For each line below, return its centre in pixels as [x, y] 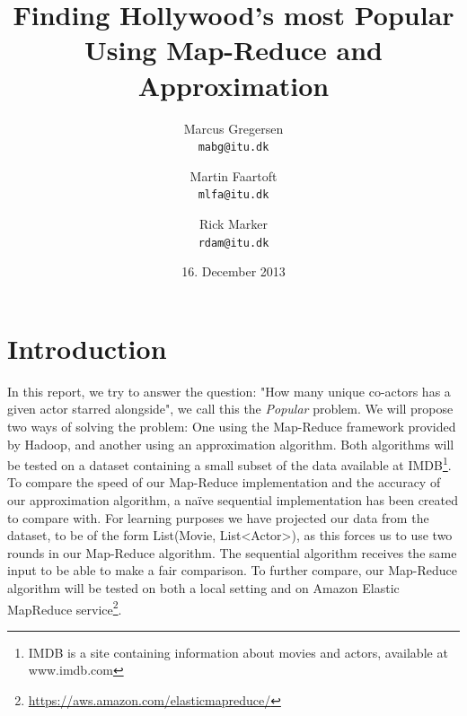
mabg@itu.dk [233, 148]
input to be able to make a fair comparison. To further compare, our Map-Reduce [233, 570]
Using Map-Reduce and [233, 50]
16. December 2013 [233, 271]
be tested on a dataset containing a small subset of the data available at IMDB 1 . [229, 463]
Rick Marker [233, 223]
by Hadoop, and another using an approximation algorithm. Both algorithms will [231, 444]
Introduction [87, 348]
